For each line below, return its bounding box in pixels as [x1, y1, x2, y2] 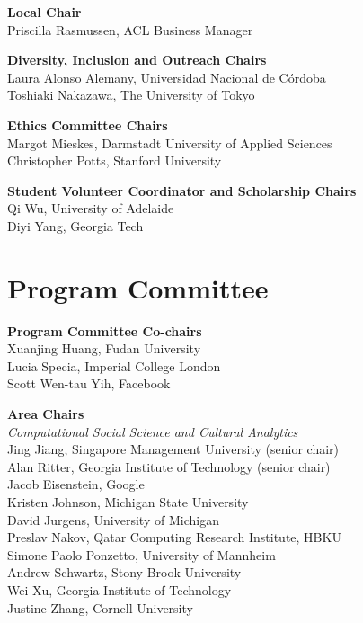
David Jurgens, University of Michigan [7, 510, 219, 529]
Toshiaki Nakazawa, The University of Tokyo [7, 85, 255, 104]
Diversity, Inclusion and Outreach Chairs [7, 50, 267, 69]
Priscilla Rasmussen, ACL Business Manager [7, 20, 253, 39]
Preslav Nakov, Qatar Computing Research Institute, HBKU [7, 528, 341, 547]
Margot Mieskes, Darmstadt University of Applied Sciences [7, 133, 332, 152]
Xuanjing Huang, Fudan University [7, 339, 201, 358]
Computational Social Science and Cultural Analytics [7, 422, 298, 441]
